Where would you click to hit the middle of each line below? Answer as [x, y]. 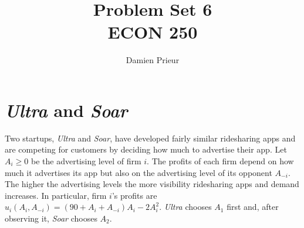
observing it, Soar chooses [51, 218]
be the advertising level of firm [86, 161]
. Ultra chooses [185, 207]
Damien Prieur [153, 60]
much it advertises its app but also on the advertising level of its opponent [139, 172]
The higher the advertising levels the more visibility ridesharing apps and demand [152, 184]
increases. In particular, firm [56, 195]
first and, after [253, 207]
